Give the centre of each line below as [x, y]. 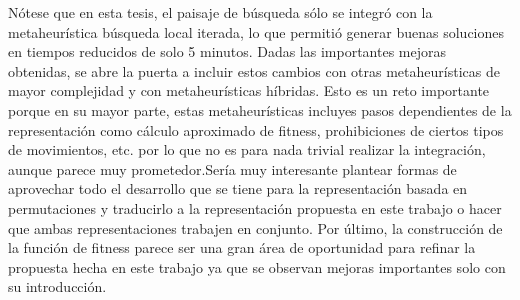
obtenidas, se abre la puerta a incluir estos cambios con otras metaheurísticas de [254, 70]
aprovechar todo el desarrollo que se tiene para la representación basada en [238, 188]
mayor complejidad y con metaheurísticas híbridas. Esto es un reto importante [249, 90]
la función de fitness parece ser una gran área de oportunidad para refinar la [242, 247]
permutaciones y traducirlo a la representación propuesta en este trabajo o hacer [255, 207]
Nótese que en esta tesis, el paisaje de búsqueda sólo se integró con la [220, 12]
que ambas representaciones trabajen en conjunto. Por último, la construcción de [255, 227]
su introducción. [57, 286]
